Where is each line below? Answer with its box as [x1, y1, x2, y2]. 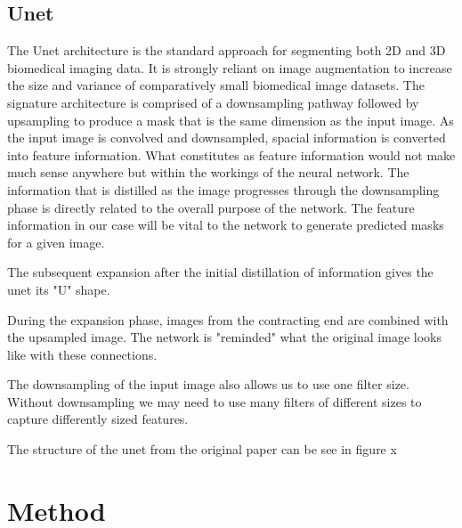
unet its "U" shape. [7, 280, 110, 298]
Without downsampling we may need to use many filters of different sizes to [7, 392, 422, 410]
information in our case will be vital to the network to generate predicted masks [7, 215, 444, 234]
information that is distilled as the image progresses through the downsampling [7, 180, 440, 199]
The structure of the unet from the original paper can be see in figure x [7, 440, 397, 459]
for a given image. [7, 232, 105, 251]
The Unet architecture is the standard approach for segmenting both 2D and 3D [7, 41, 446, 60]
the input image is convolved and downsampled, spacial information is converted [7, 128, 446, 147]
